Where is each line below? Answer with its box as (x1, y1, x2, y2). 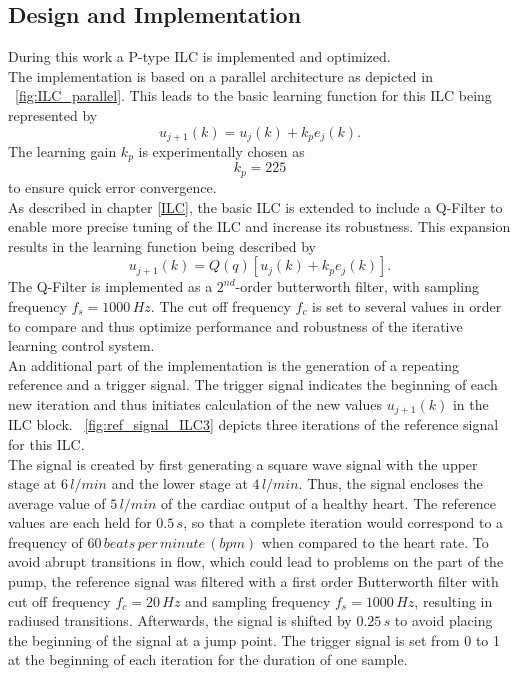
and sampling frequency (185, 590, 331, 611)
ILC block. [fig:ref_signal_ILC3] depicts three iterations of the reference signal (8, 414, 499, 435)
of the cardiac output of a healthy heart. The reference (161, 492, 497, 513)
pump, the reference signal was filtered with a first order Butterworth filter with (8, 571, 499, 592)
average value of (8, 492, 106, 513)
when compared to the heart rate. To (261, 531, 489, 552)
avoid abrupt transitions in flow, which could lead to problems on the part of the (8, 551, 504, 572)
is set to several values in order (312, 295, 502, 316)
